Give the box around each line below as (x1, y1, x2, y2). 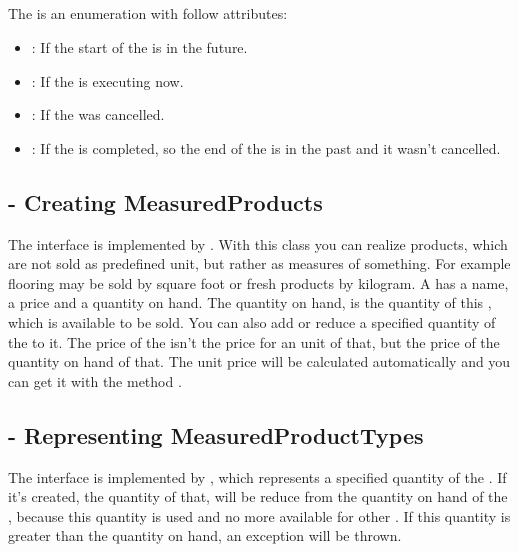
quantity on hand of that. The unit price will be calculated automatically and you (8, 351, 511, 372)
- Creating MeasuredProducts (8, 186, 323, 217)
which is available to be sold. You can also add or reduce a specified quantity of (8, 311, 496, 332)
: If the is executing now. (31, 70, 184, 91)
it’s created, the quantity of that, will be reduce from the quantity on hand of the (8, 486, 508, 507)
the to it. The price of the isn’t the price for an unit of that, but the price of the (8, 331, 500, 352)
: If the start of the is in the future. (31, 36, 248, 57)
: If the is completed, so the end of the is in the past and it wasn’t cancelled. (31, 137, 501, 158)
